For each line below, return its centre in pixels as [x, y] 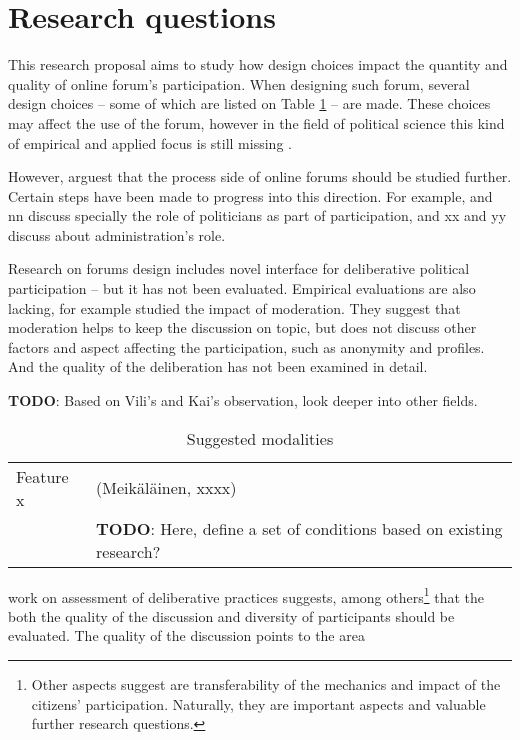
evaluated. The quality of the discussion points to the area [186, 635]
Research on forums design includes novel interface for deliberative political [239, 268]
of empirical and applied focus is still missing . [150, 142]
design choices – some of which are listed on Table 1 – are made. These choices [249, 103]
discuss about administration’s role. [117, 234]
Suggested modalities [260, 438]
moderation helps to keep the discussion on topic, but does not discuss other [242, 327]
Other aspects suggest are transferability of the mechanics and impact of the [266, 684]
